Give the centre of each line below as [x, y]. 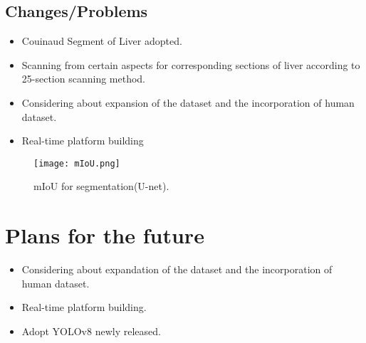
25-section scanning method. [84, 79]
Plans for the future [105, 235]
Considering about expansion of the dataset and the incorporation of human [188, 102]
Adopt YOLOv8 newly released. [91, 331]
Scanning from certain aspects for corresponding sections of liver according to [191, 64]
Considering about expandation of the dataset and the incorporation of [177, 269]
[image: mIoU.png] [77, 163]
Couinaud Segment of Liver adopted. [102, 41]
